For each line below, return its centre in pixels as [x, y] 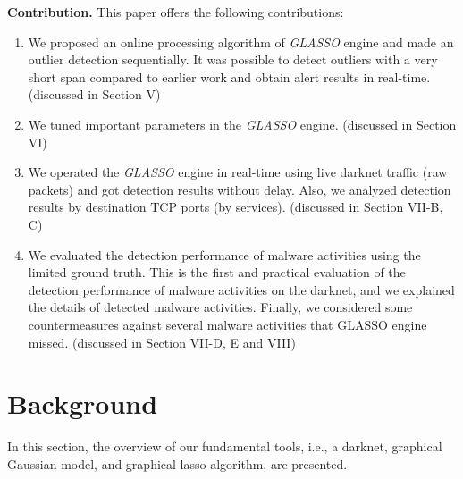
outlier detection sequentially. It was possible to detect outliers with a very [233, 59]
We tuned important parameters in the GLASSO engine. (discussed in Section [242, 124]
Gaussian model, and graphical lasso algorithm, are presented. [177, 463]
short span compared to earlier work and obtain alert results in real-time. [229, 76]
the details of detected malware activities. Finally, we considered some [220, 307]
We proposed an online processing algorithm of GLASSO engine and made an [241, 42]
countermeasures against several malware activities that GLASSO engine [227, 324]
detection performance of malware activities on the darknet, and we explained [241, 289]
